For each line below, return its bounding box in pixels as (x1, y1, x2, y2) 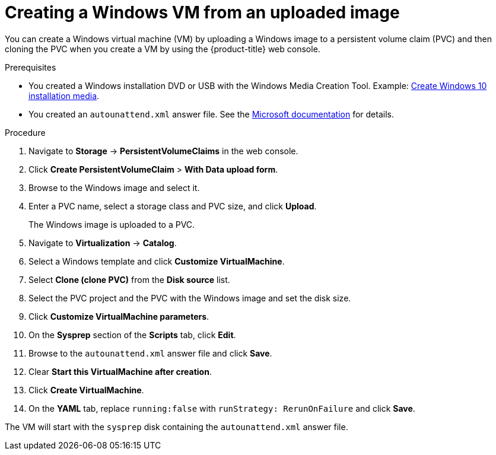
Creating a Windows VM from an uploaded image (5, 2, 400, 23)
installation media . (28, 90, 100, 101)
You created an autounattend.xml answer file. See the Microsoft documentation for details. (28, 109, 394, 119)
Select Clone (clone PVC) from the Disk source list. (28, 274, 230, 285)
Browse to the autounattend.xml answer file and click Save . (28, 348, 272, 358)
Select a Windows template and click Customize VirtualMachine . (28, 256, 285, 266)
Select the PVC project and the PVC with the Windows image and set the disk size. (28, 292, 351, 303)
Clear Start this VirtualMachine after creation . (28, 366, 212, 377)
